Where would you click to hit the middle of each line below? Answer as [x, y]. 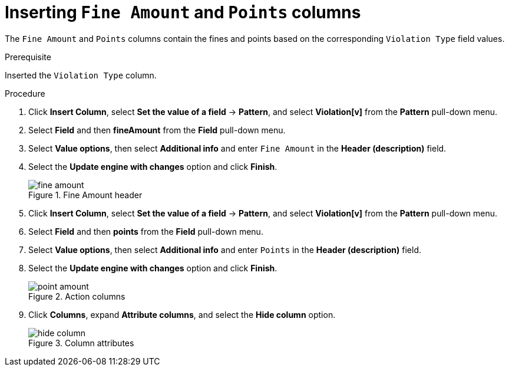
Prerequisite [28, 57]
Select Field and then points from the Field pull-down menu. [146, 231]
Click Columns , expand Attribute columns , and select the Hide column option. [182, 314]
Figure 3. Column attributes [81, 343]
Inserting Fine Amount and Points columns [183, 12]
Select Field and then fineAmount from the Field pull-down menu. [157, 130]
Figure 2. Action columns [77, 296]
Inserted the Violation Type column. [81, 75]
